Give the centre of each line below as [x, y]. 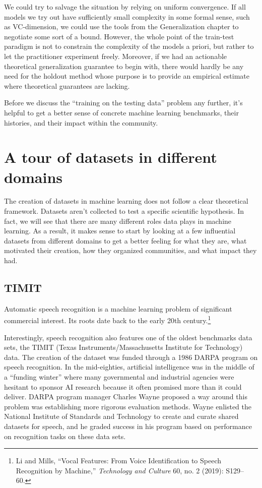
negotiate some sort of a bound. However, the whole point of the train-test [119, 36]
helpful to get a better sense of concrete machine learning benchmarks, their [121, 112]
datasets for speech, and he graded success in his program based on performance [128, 426]
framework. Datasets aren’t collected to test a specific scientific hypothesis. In [124, 211]
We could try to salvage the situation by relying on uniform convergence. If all [125, 7]
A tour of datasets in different [111, 157]
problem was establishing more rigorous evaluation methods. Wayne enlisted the [128, 406]
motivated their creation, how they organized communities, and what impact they [130, 250]
